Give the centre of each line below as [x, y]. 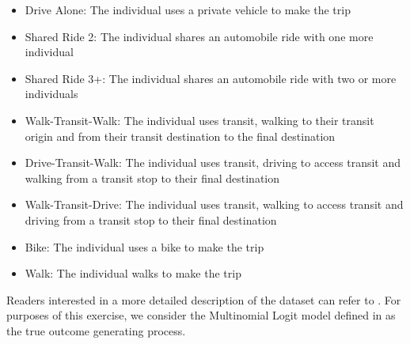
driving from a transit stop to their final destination [151, 219]
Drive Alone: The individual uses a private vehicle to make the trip [188, 9]
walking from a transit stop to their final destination [152, 178]
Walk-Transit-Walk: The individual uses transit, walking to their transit [199, 120]
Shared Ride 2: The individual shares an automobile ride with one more [199, 36]
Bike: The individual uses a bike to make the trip [144, 246]
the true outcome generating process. [96, 330]
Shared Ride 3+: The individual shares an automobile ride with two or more [211, 78]
